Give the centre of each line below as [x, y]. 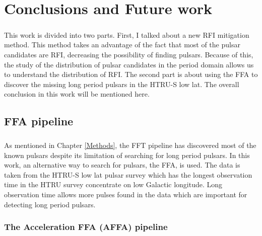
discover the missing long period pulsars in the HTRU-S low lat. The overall [122, 84]
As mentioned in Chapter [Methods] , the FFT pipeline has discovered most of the [130, 145]
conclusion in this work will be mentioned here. [77, 94]
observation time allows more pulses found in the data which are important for [126, 194]
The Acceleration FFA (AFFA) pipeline [86, 227]
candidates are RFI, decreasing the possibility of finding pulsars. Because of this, [129, 54]
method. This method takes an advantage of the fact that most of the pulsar [122, 45]
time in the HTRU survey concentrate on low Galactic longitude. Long [113, 184]
